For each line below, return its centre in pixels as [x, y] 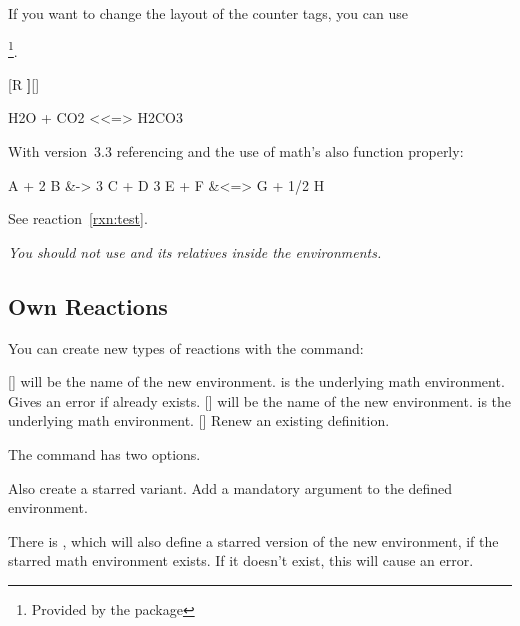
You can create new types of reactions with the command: [186, 347]
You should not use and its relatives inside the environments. [195, 251]
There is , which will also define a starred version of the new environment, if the [253, 540]
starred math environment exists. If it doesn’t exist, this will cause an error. [241, 560]
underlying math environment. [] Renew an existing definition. [199, 420]
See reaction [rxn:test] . [78, 218]
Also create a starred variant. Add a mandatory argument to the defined [230, 487]
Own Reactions [88, 305]
